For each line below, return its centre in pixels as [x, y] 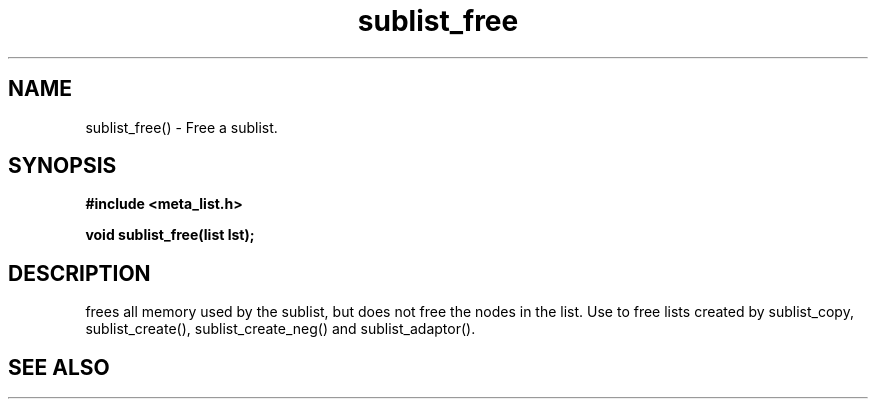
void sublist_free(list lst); [170, 235]
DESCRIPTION [79, 273]
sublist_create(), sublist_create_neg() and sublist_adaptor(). [280, 329]
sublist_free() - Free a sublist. [181, 127]
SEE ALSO [59, 367]
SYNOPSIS [62, 166]
